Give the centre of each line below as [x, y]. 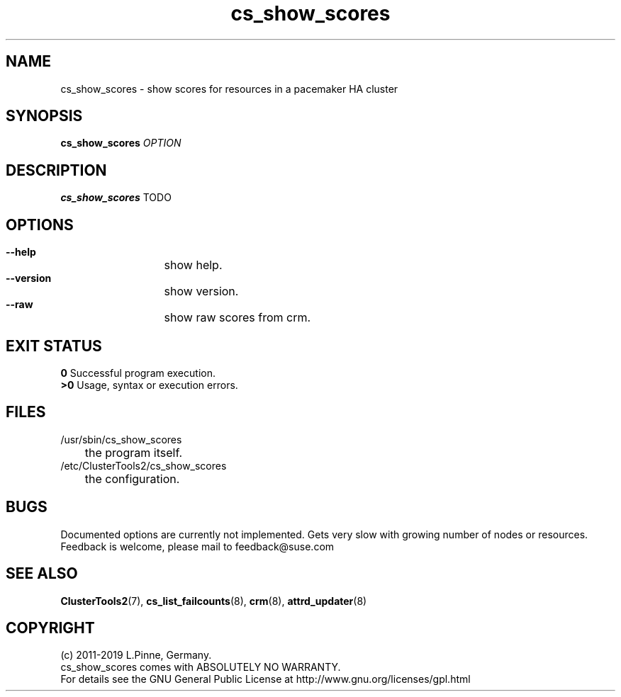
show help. [193, 265]
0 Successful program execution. [138, 373]
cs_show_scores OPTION [121, 143]
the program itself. [134, 452]
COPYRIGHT [50, 628]
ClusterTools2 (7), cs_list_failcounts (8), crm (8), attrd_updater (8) [214, 601]
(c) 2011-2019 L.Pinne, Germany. [136, 655]
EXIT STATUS [54, 346]
